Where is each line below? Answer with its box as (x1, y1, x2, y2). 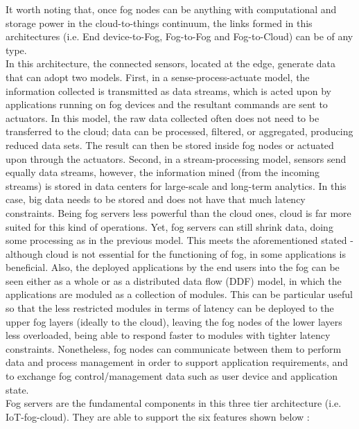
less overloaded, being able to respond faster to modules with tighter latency (6, 328, 331, 342)
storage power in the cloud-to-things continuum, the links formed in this (6, 15, 313, 30)
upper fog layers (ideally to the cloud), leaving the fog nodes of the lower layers (6, 314, 342, 329)
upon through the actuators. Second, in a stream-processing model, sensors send (6, 151, 347, 166)
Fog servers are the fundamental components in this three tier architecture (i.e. (6, 396, 342, 410)
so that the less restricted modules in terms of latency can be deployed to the (6, 301, 334, 315)
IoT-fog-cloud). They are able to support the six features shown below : (6, 409, 310, 423)
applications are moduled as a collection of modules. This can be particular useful (6, 287, 353, 301)
